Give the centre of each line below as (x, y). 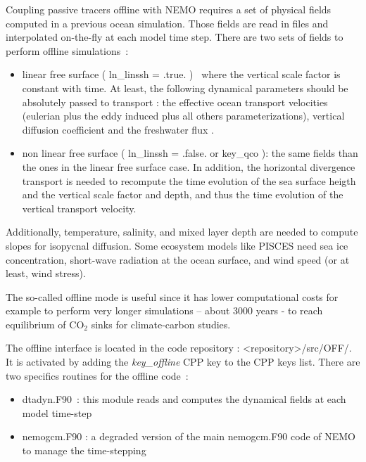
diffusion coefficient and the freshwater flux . (118, 129)
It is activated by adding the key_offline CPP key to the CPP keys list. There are (183, 362)
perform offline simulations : (67, 50)
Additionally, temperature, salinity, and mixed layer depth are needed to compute (182, 232)
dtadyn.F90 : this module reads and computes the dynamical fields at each (184, 399)
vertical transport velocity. (79, 208)
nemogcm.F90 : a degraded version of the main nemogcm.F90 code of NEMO (189, 436)
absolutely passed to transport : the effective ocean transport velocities (175, 102)
